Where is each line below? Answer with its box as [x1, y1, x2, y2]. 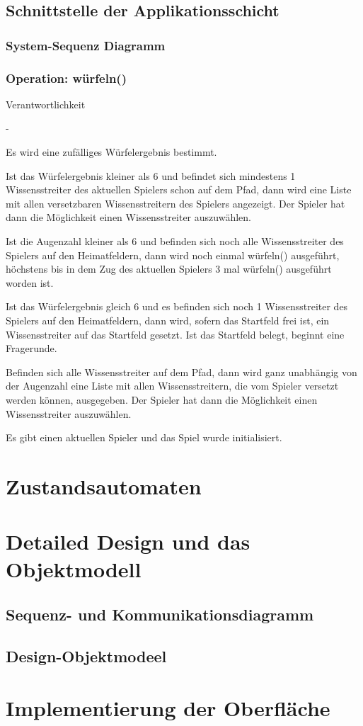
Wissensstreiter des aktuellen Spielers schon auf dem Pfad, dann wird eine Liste [6, 182, 352, 197]
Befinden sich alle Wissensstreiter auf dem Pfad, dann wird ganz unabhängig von [6, 364, 357, 379]
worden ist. [6, 275, 54, 290]
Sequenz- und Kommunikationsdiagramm [6, 603, 314, 625]
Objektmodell [6, 555, 142, 584]
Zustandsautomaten [6, 471, 202, 500]
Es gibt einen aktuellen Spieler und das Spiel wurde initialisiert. [6, 430, 282, 445]
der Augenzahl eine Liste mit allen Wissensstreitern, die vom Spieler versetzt [6, 378, 339, 393]
